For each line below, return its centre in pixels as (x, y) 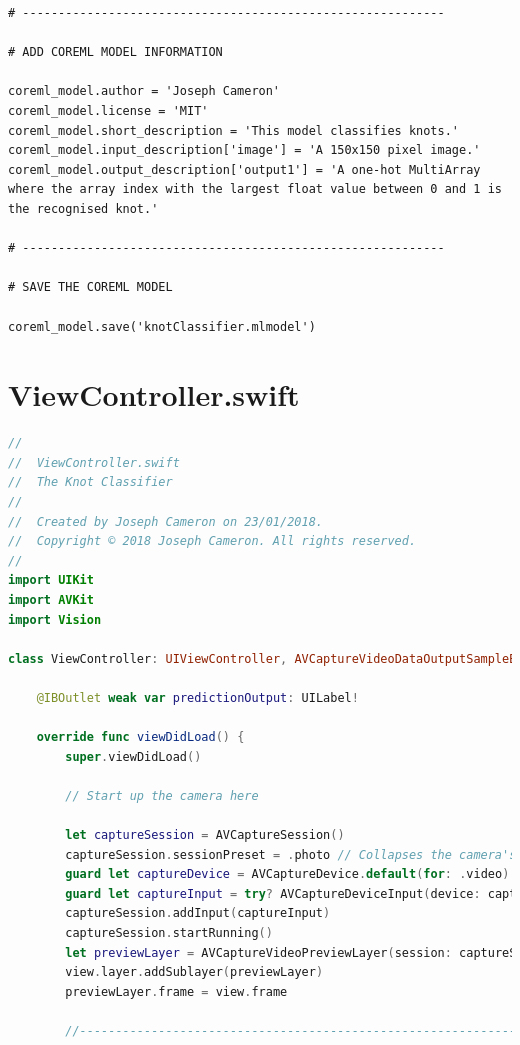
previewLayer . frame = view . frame (176, 991)
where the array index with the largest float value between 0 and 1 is (255, 189)
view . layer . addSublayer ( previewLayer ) (194, 972)
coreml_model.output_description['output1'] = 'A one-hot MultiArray (244, 169)
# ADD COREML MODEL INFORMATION (115, 52)
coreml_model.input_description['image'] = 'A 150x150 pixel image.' (244, 150)
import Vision (55, 619)
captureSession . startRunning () (169, 933)
